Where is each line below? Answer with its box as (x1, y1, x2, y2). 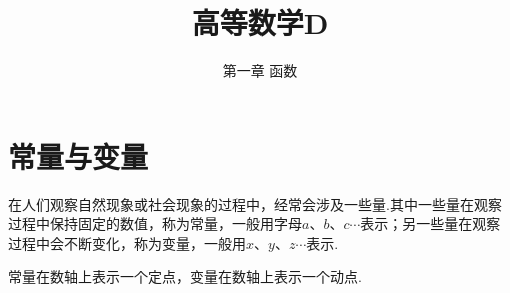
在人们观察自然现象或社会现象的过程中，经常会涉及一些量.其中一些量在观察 (8, 193, 502, 214)
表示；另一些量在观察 (360, 213, 501, 234)
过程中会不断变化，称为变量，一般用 (8, 232, 246, 253)
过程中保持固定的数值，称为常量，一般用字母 (8, 213, 302, 234)
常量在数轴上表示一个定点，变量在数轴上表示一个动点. (8, 266, 362, 287)
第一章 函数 (222, 60, 298, 81)
